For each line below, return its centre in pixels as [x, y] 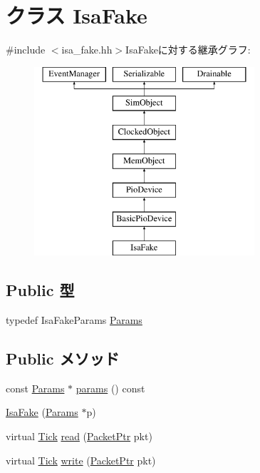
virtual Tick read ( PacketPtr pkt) [79, 436]
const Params [35, 388]
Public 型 [40, 290]
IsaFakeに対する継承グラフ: [188, 50]
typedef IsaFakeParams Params [74, 320]
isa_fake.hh [87, 50]
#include [26, 50]
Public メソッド [63, 358]
